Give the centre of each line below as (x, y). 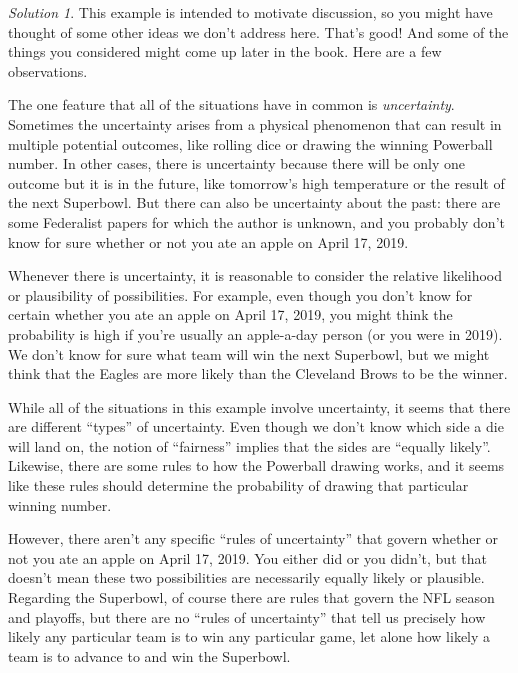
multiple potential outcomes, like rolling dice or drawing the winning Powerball (250, 143)
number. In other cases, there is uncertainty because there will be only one (237, 163)
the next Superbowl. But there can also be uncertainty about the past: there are (254, 202)
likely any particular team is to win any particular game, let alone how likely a (249, 636)
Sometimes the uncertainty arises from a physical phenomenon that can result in (255, 123)
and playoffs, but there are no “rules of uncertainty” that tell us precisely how (247, 616)
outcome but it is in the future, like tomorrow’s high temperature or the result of (256, 182)
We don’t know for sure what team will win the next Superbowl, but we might (249, 353)
